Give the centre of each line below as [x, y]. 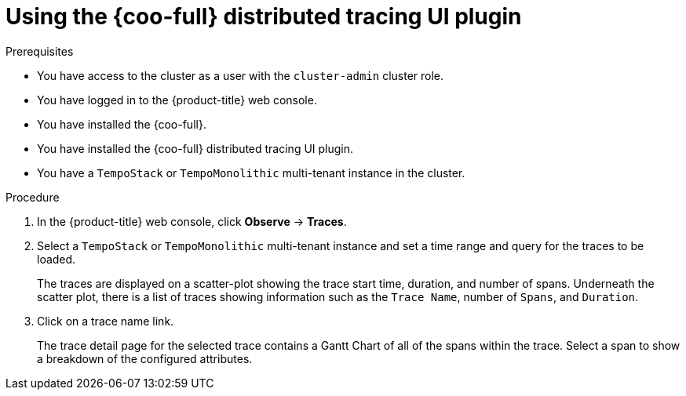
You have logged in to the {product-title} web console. [177, 100]
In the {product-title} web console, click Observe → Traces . [192, 221]
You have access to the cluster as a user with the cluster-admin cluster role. [241, 75]
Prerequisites [40, 51]
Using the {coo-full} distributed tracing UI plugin [264, 16]
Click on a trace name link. [106, 321]
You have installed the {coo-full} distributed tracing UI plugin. [195, 148]
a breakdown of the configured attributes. [145, 358]
